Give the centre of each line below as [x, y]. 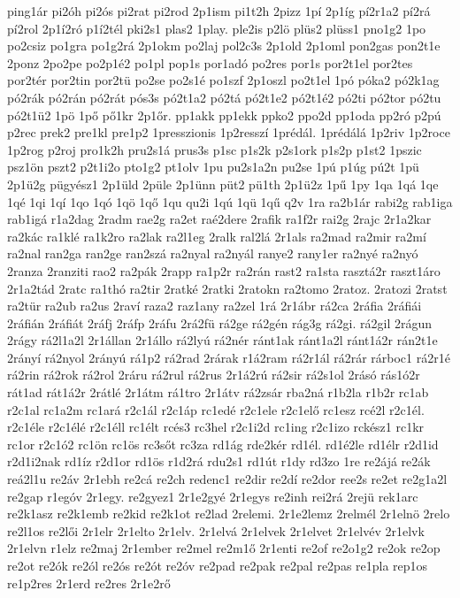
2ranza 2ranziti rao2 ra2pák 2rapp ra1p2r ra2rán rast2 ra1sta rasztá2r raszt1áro [224, 270]
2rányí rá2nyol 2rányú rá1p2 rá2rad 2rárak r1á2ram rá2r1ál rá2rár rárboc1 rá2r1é [229, 357]
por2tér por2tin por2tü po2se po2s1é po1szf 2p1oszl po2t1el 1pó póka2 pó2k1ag [223, 80]
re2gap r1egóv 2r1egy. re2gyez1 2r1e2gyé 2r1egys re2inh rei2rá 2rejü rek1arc [213, 496]
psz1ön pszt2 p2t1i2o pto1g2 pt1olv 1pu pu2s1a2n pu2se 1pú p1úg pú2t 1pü [213, 167]
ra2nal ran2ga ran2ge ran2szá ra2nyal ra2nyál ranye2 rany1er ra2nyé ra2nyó [213, 253]
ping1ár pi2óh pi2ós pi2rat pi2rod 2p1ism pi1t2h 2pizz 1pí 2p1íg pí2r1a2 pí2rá [219, 11]
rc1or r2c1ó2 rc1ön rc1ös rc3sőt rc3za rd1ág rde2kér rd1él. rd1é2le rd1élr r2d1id [223, 444]
